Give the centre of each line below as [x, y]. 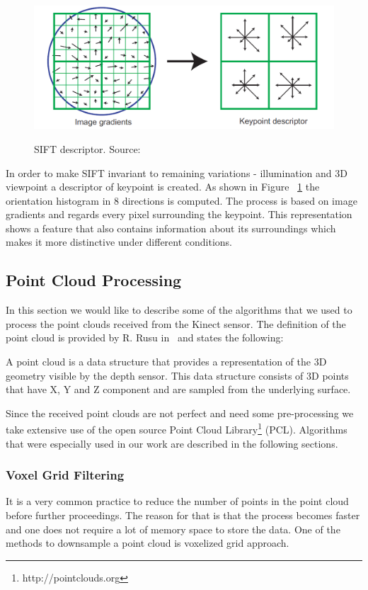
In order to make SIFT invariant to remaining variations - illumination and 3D [177, 172]
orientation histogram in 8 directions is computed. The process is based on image [182, 200]
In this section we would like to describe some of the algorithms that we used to [179, 310]
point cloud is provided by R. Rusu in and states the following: [145, 337]
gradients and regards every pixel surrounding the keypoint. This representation [179, 214]
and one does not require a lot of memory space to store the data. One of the [173, 529]
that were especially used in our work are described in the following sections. [172, 443]
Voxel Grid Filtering [65, 475]
